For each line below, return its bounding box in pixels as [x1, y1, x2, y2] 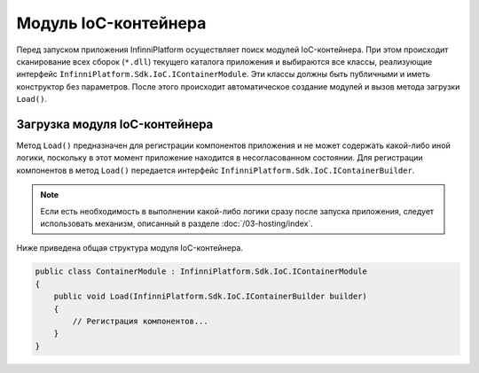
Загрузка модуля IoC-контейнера [16, 116, 214, 132]
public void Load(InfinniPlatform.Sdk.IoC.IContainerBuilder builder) [53, 291, 368, 301]
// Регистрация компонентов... [72, 315, 208, 326]
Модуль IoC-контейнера [16, 13, 207, 33]
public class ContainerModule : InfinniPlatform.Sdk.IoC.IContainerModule [35, 267, 368, 276]
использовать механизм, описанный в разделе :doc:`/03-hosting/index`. [40, 218, 314, 229]
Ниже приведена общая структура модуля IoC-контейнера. [16, 243, 244, 253]
